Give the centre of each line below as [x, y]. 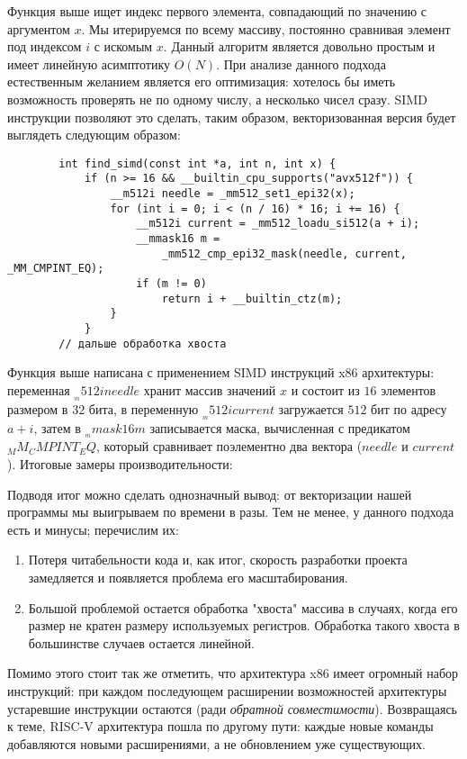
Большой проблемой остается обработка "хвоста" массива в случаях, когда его [243, 607]
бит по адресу [409, 408]
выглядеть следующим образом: [94, 135]
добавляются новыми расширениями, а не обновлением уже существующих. [216, 743]
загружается [311, 408]
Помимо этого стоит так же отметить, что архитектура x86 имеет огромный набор [233, 673]
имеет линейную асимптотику [89, 63]
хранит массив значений [210, 389]
